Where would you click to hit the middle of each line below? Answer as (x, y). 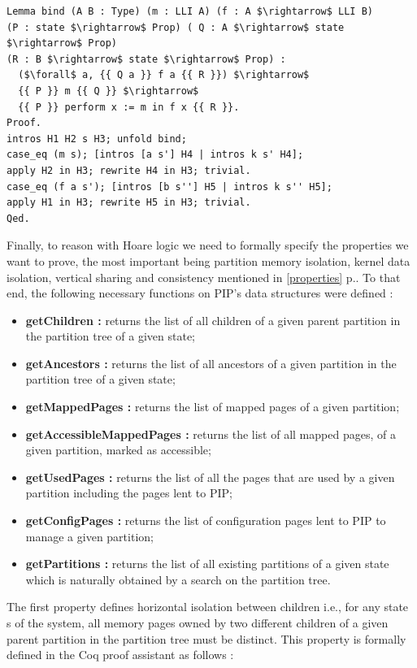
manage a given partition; (89, 536)
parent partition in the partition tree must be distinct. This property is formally (206, 638)
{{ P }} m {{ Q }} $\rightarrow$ (109, 91)
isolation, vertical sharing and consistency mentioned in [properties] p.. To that (204, 277)
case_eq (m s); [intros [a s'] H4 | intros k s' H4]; (155, 155)
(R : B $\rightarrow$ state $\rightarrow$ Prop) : (146, 59)
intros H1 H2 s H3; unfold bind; (97, 139)
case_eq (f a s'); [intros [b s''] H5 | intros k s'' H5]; (169, 187)
